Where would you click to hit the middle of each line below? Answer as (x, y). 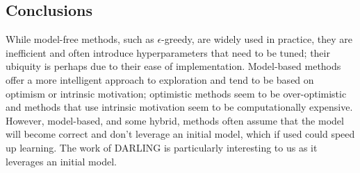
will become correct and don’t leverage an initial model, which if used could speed (180, 134)
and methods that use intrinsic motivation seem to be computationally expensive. (179, 107)
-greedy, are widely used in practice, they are (257, 39)
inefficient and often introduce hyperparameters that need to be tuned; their (168, 52)
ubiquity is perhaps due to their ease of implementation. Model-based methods (173, 66)
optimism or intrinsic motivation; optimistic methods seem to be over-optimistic (176, 93)
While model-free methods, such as (80, 39)
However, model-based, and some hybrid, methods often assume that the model (175, 120)
